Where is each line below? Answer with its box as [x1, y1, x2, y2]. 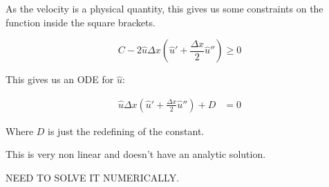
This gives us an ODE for [6, 72, 114, 87]
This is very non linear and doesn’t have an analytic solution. [6, 147, 266, 161]
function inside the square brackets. [6, 15, 156, 29]
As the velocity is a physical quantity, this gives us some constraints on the [6, 1, 323, 15]
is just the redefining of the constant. [48, 123, 205, 138]
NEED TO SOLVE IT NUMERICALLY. [6, 170, 180, 184]
